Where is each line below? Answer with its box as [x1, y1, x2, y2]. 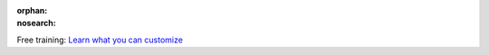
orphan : [16, 5, 48, 15]
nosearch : [16, 18, 56, 29]
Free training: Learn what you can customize [16, 34, 183, 45]
